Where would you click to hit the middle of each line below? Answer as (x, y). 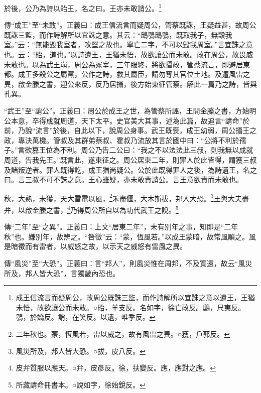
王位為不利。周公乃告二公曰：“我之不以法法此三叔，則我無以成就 (146, 150)
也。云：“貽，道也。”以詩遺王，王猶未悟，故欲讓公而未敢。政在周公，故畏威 (129, 54)
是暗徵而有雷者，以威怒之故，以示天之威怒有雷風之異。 (95, 246)
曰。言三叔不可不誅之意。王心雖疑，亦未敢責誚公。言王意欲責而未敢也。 (123, 179)
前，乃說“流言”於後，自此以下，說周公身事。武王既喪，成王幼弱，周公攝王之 (130, 130)
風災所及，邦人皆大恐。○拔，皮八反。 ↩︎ (81, 351)
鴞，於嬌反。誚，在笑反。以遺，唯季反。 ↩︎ (86, 317)
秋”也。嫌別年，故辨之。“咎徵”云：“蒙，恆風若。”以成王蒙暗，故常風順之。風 (130, 236)
